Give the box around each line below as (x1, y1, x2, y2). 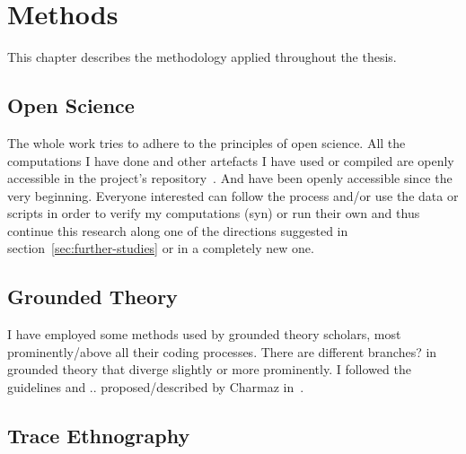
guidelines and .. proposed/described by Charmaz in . (7, 378, 304, 397)
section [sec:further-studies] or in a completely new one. (7, 239, 314, 258)
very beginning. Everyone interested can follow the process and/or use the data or (7, 186, 459, 205)
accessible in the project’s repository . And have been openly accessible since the (7, 169, 453, 188)
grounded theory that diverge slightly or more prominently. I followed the (7, 360, 411, 379)
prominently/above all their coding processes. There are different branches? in (7, 342, 437, 361)
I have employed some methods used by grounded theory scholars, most (7, 325, 401, 344)
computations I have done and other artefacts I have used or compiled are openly (7, 151, 454, 170)
